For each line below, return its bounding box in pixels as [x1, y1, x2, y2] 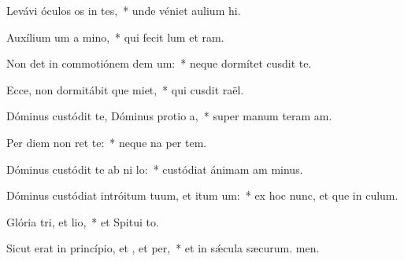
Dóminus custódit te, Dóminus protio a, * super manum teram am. [6, 108, 332, 124]
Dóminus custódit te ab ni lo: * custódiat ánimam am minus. [6, 160, 303, 177]
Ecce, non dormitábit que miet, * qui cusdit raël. [6, 81, 244, 97]
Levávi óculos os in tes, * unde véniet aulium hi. [6, 2, 241, 18]
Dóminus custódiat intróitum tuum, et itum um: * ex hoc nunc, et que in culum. [6, 187, 398, 204]
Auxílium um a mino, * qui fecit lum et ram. [6, 28, 224, 45]
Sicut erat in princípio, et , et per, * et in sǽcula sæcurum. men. [6, 240, 320, 256]
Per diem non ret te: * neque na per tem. [6, 134, 207, 150]
